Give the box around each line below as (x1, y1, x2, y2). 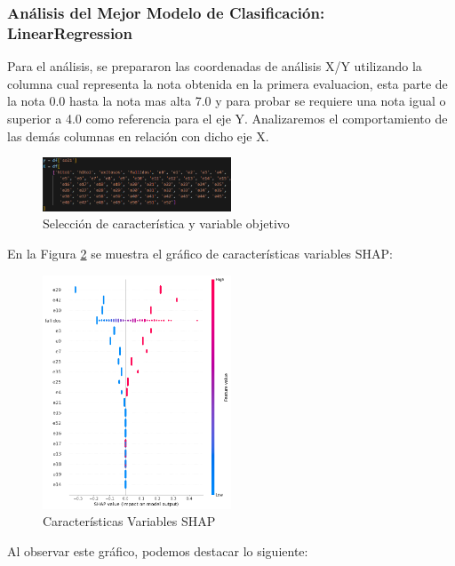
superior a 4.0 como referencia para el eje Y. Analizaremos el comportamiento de (7, 108, 448, 127)
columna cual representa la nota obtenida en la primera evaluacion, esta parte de (7, 74, 448, 92)
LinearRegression (7, 21, 132, 44)
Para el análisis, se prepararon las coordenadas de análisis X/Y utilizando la (7, 57, 422, 76)
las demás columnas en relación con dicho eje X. (7, 126, 269, 145)
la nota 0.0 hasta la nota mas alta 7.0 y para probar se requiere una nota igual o (7, 92, 446, 110)
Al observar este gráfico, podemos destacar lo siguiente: (7, 541, 308, 560)
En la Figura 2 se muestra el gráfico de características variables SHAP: (7, 243, 394, 262)
